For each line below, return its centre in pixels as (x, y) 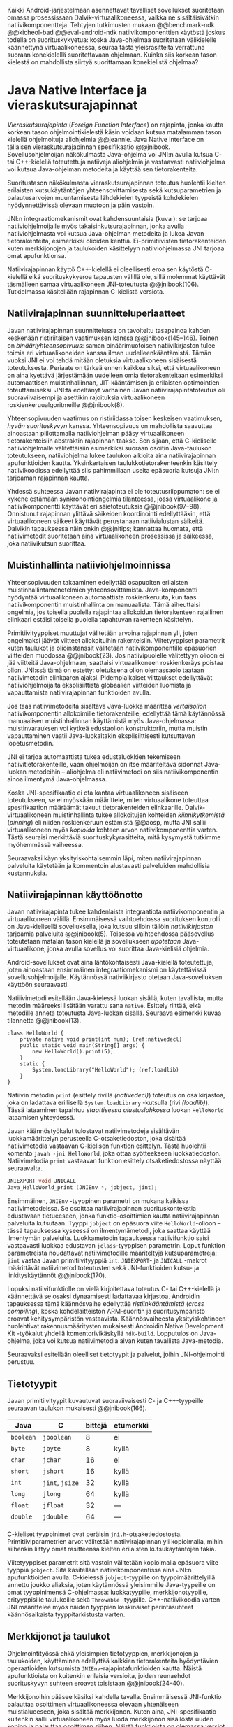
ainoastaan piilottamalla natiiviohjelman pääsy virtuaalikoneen (96, 433)
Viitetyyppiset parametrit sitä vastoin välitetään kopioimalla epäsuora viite (113, 1562)
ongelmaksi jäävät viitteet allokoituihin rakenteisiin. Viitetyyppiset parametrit (116, 640)
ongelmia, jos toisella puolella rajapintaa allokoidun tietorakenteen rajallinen (115, 612)
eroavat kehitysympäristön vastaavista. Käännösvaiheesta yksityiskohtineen (116, 1319)
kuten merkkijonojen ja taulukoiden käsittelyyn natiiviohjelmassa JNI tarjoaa (116, 248)
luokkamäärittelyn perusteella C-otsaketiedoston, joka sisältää (97, 1139)
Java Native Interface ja (77, 91)
